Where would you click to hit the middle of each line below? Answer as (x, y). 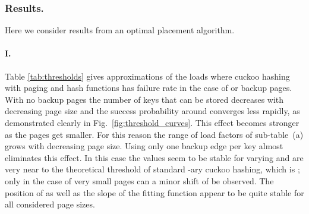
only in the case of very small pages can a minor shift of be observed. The (139, 180)
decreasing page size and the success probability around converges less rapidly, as (152, 111)
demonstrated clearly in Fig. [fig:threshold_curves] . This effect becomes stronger (152, 122)
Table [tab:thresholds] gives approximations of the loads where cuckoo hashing (147, 76)
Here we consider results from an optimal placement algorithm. (120, 30)
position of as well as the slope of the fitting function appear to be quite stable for (154, 192)
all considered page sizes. (50, 204)
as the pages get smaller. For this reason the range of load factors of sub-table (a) (154, 134)
